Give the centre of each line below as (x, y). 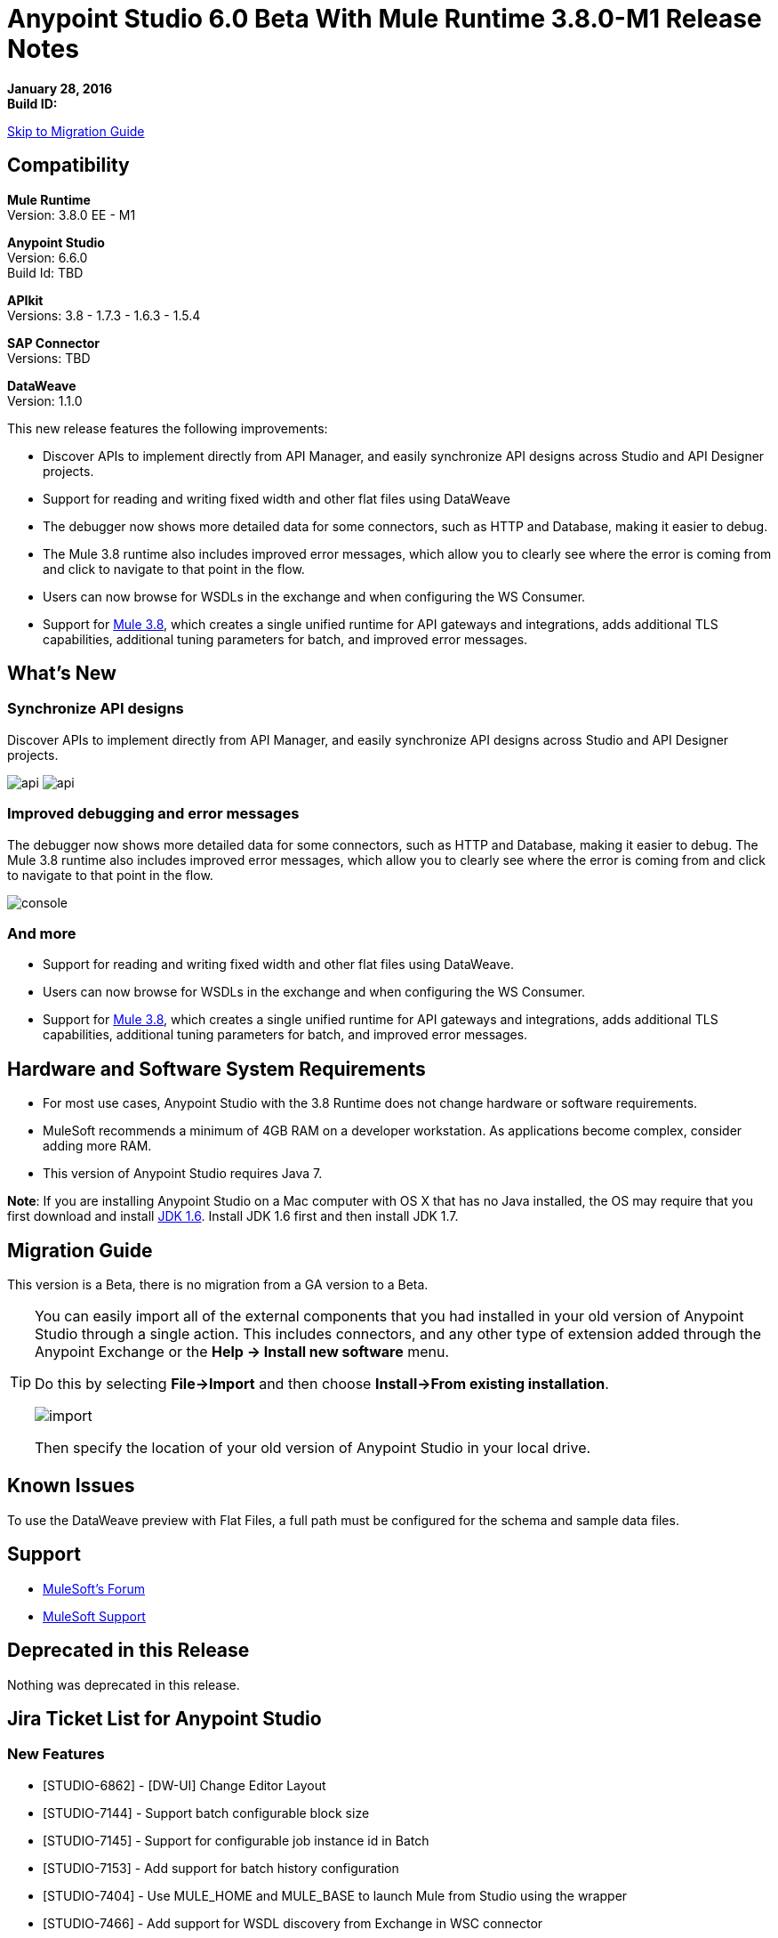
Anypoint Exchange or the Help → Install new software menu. (242, 1352)
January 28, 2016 (60, 88)
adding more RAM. (97, 1146)
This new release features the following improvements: (168, 428)
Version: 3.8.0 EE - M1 (72, 214)
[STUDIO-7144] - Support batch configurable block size (206, 1813)
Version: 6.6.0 (48, 257)
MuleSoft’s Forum (94, 1588)
